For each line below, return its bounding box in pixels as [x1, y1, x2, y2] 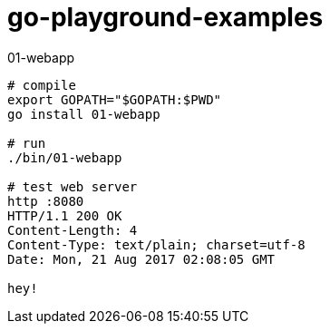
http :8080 [7, 193, 84, 209]
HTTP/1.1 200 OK [7, 208, 122, 223]
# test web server [7, 179, 138, 194]
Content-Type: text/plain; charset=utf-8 [7, 237, 306, 252]
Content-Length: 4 [7, 222, 138, 238]
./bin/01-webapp [7, 150, 122, 165]
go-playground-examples [7, 2, 324, 33]
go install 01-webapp [7, 106, 160, 122]
